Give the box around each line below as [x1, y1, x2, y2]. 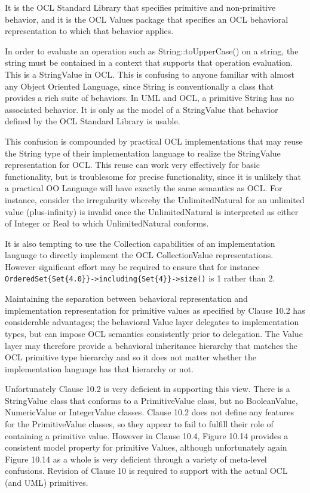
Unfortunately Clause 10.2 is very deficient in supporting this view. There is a [5, 382, 290, 395]
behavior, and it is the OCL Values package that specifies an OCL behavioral [5, 13, 288, 25]
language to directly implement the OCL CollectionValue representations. [5, 249, 274, 261]
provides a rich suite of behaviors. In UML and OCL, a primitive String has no [5, 91, 294, 104]
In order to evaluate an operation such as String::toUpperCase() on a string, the [5, 44, 299, 57]
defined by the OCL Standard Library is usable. [5, 115, 180, 127]
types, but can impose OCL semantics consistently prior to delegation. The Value [5, 327, 303, 339]
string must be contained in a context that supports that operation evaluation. [5, 56, 293, 69]
